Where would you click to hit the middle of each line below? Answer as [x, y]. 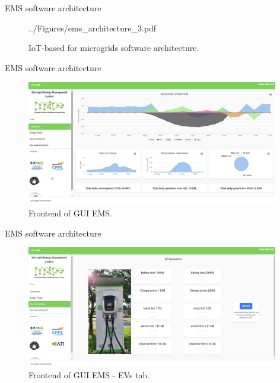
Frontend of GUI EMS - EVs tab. [89, 375]
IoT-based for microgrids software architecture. [114, 48]
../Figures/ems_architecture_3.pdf [93, 28]
